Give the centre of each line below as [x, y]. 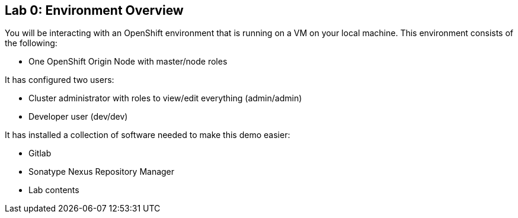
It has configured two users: [60, 80]
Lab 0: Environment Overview [94, 10]
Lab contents [54, 190]
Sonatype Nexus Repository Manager [102, 172]
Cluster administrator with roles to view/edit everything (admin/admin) [165, 98]
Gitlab [40, 153]
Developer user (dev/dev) [78, 117]
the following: [31, 43]
